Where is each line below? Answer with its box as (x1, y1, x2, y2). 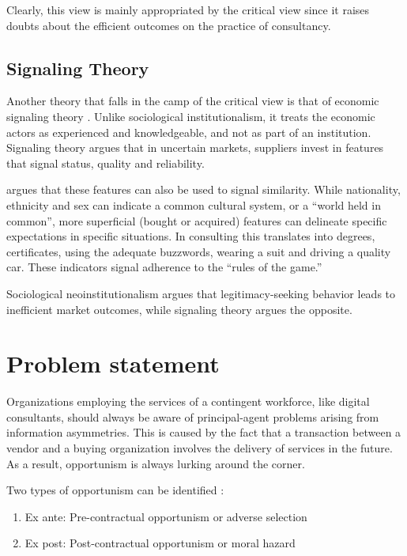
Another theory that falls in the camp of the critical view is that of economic (6, 93, 379, 109)
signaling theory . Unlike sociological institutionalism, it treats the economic (6, 108, 375, 124)
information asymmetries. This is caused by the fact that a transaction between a (6, 424, 401, 441)
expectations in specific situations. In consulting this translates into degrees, (6, 228, 375, 244)
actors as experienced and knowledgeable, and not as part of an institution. (6, 123, 371, 140)
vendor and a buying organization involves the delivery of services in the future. (6, 440, 393, 456)
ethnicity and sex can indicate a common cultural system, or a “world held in (6, 196, 381, 213)
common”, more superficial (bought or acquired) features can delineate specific (6, 212, 387, 229)
